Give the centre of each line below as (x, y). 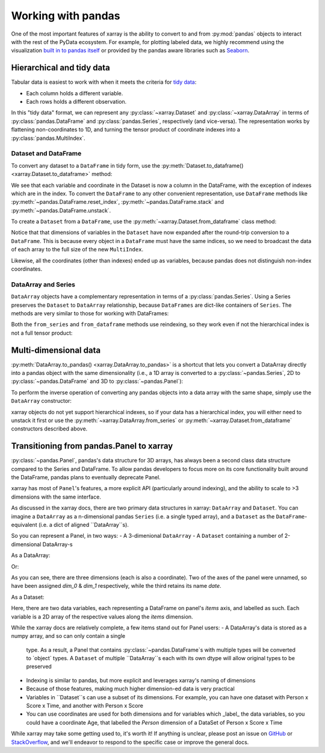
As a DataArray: (31, 555)
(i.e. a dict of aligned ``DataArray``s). (84, 525)
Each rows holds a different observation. (76, 102)
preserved (39, 667)
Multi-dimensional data (56, 350)
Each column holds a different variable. (75, 93)
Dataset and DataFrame (46, 154)
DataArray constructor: (42, 401)
